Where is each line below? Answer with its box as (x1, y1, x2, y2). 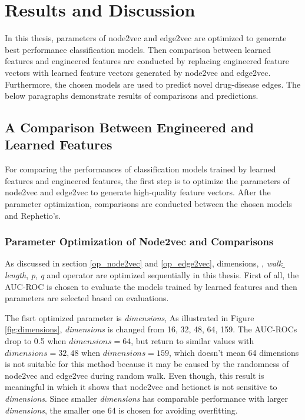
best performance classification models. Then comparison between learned (5, 43, 271, 55)
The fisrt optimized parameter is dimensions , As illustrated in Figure (5, 311, 254, 324)
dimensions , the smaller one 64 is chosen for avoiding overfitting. (5, 404, 238, 416)
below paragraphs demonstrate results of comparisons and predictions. (5, 89, 258, 102)
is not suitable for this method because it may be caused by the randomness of (5, 358, 289, 370)
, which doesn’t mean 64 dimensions (168, 346, 299, 358)
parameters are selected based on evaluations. (5, 292, 169, 304)
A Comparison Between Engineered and (5, 118, 254, 136)
